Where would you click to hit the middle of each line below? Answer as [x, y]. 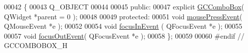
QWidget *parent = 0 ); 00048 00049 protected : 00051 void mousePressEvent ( [123, 16]
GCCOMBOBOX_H [36, 45]
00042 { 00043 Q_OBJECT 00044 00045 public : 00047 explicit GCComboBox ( [124, 6]
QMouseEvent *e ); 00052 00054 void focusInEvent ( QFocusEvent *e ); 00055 [123, 26]
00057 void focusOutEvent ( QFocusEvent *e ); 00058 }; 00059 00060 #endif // [124, 35]
